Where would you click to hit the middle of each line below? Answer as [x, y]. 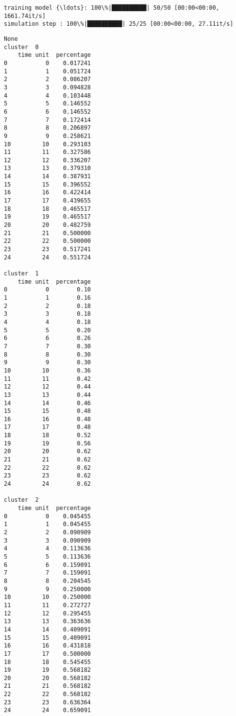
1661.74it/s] [25, 16]
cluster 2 [21, 500]
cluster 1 [21, 273]
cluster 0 [21, 47]
